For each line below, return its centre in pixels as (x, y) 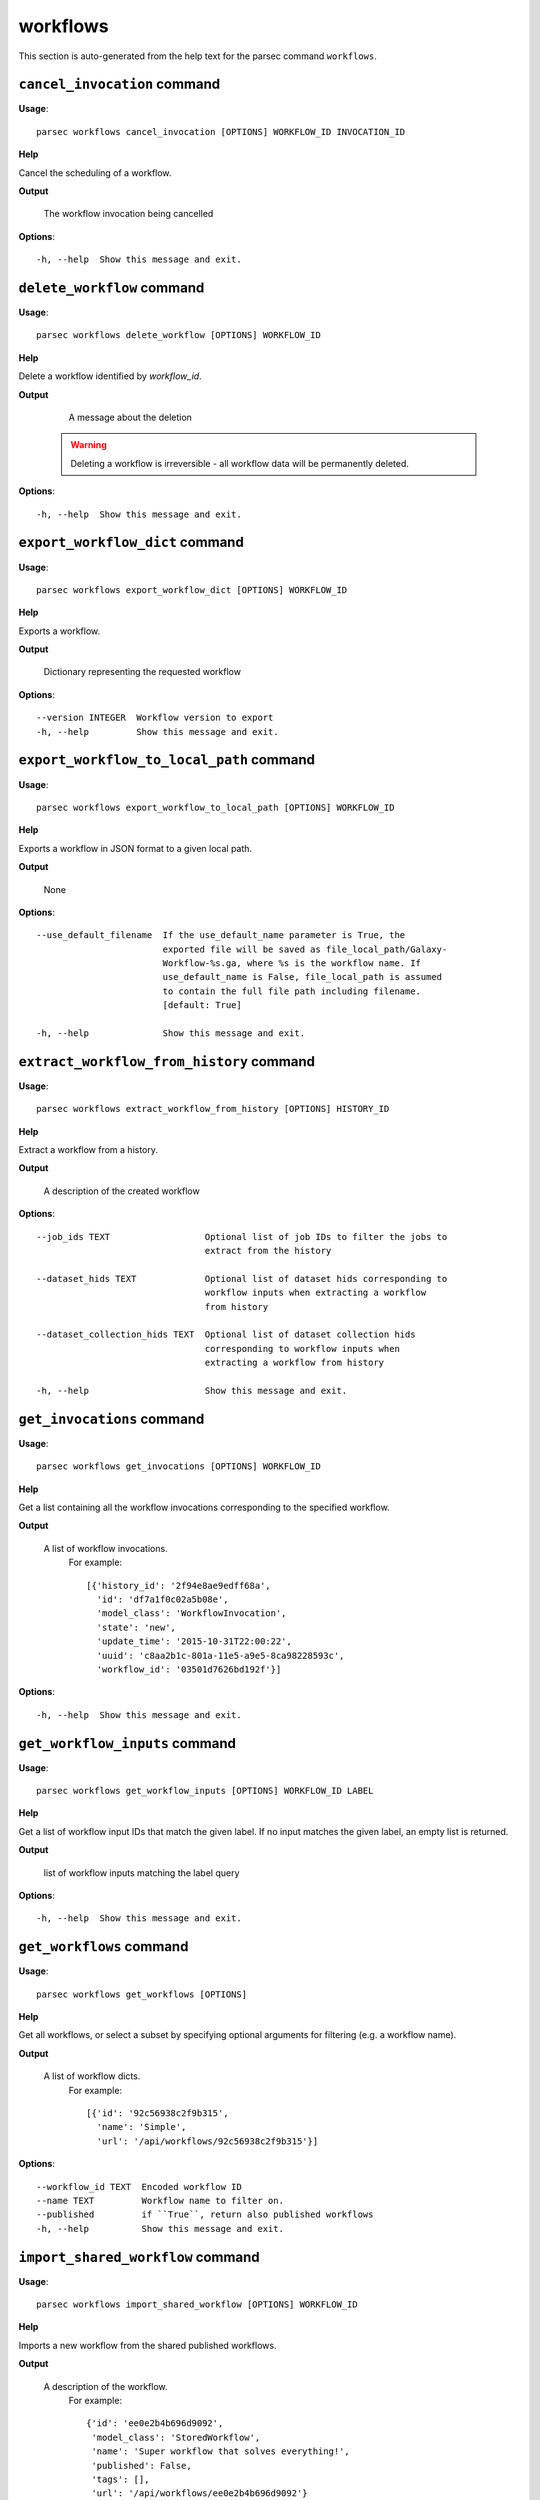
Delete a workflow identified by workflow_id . (110, 376)
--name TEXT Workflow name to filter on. (160, 2200)
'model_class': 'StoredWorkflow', (176, 2437)
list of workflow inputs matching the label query (141, 1872)
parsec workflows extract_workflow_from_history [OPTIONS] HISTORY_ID (213, 1109)
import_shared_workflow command (139, 2256)
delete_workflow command (111, 288)
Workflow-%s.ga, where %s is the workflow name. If (292, 963)
